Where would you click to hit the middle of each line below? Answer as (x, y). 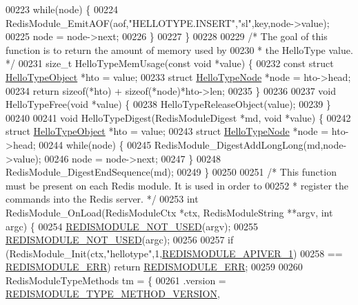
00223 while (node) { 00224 (62, 9)
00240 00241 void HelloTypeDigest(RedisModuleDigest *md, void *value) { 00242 (178, 117)
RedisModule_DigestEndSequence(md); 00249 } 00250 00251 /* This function (171, 172)
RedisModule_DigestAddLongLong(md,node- (250, 144)
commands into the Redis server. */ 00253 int (102, 199)
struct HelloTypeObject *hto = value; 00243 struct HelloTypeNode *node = (167, 131)
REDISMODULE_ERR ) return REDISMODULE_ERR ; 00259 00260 (154, 267)
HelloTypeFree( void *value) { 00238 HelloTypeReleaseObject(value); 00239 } (168, 104)
